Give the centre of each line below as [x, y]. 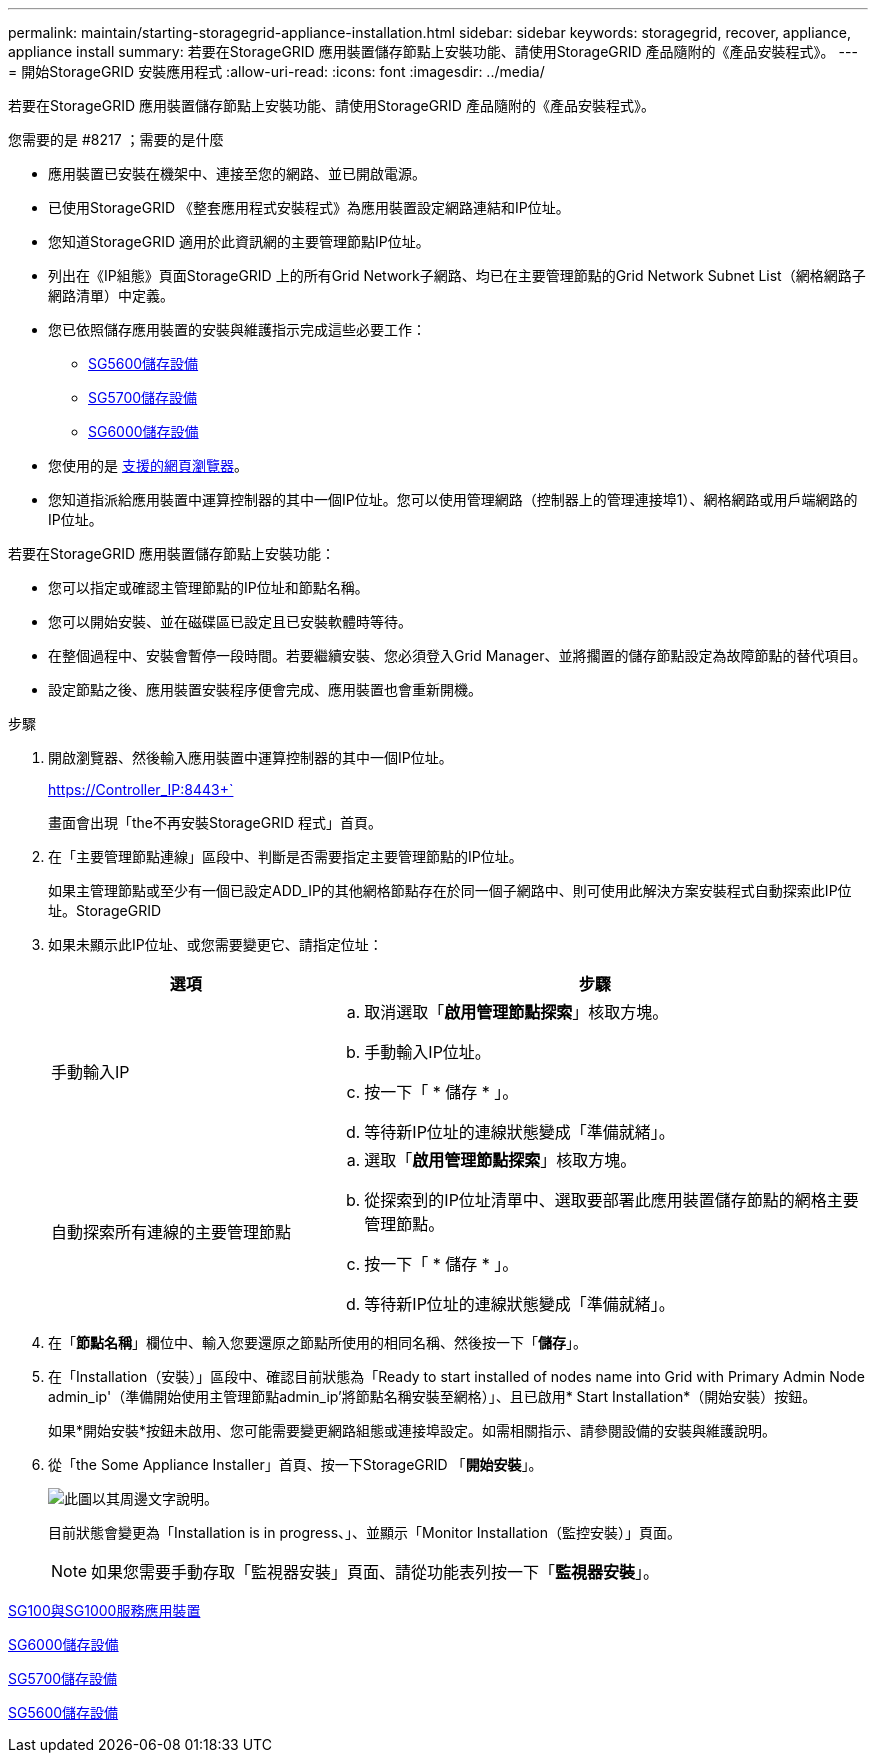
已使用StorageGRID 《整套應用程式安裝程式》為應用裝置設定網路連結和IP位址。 [309, 207]
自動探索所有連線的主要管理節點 [171, 1232]
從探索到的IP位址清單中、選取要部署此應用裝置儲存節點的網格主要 [611, 1200]
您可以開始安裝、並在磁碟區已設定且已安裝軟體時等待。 [230, 621]
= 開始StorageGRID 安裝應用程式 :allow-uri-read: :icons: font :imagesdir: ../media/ [276, 71]
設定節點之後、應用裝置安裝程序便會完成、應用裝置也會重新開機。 [265, 689]
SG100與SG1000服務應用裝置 [104, 1610]
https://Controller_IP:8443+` [141, 789]
